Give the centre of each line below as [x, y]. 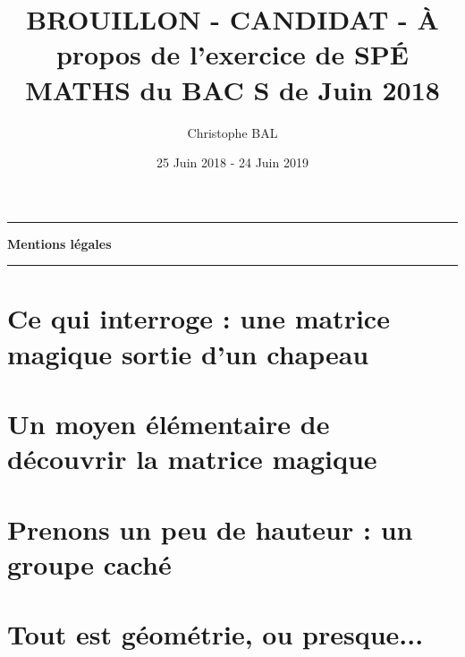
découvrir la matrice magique [192, 459]
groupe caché [89, 563]
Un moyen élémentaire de [169, 424]
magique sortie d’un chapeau [188, 353]
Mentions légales [59, 243]
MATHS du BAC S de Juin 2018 [232, 89]
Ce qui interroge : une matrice [199, 318]
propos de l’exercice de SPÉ [232, 54]
